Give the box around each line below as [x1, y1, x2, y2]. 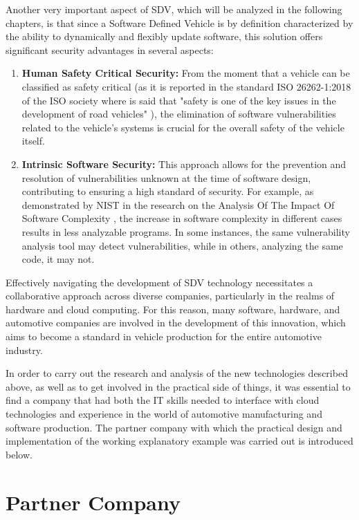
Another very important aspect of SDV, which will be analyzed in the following [6, 2, 342, 16]
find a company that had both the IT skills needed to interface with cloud [6, 393, 320, 407]
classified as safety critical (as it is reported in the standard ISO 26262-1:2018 [21, 79, 351, 93]
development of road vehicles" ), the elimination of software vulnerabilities [21, 106, 336, 121]
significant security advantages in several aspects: [6, 42, 214, 57]
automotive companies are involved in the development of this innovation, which [6, 315, 346, 330]
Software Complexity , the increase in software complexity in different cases [21, 211, 342, 225]
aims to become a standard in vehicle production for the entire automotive [6, 329, 322, 344]
